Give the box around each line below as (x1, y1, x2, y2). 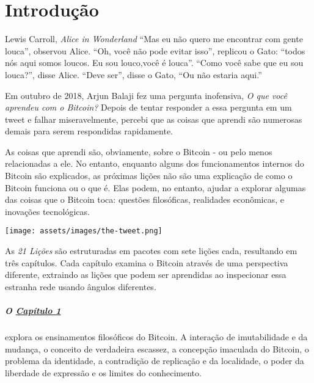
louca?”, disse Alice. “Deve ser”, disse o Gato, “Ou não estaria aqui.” (5, 68, 262, 81)
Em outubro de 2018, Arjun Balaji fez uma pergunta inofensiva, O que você (5, 89, 287, 101)
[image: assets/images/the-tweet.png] (5, 227, 162, 236)
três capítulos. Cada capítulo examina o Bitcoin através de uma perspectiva (5, 256, 288, 269)
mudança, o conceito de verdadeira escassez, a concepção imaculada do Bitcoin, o (5, 342, 309, 355)
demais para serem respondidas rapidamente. (5, 125, 173, 137)
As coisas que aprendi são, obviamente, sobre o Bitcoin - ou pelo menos (5, 145, 272, 158)
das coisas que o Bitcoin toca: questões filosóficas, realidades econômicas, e (5, 193, 285, 206)
